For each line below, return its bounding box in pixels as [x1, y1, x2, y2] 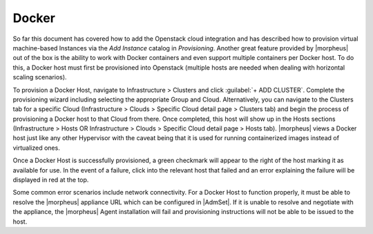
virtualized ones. [12, 144, 60, 152]
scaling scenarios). [12, 73, 67, 81]
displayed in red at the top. [12, 176, 89, 184]
